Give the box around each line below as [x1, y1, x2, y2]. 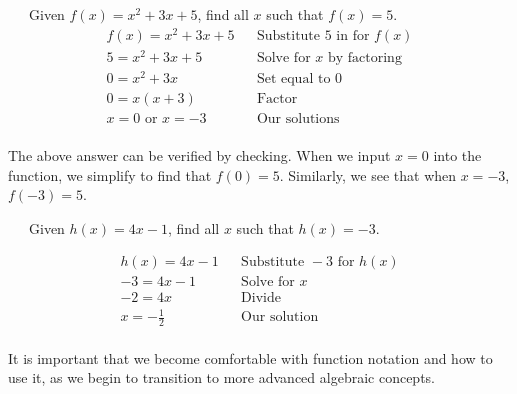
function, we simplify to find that [8, 164, 212, 185]
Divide [241, 291, 281, 306]
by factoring [327, 50, 402, 65]
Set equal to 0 [256, 71, 343, 86]
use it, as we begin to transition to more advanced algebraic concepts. [8, 367, 435, 388]
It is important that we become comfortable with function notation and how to [8, 347, 493, 368]
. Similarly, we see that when [279, 164, 457, 185]
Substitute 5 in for [256, 28, 370, 43]
